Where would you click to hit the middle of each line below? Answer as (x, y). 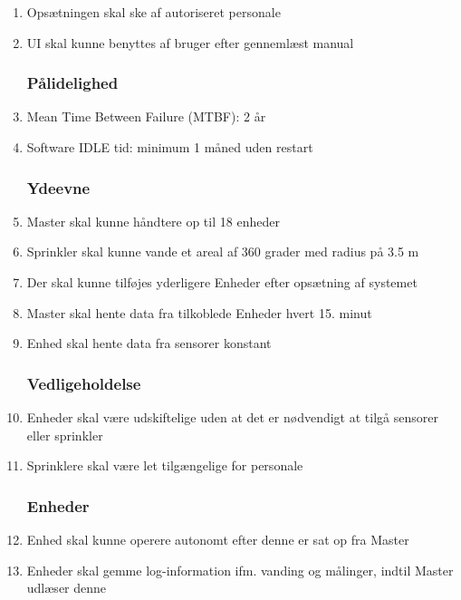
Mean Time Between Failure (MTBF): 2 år (146, 116)
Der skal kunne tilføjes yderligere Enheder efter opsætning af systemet (222, 282)
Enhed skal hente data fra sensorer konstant (149, 343)
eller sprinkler (65, 435)
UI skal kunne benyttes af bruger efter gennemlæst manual (190, 42)
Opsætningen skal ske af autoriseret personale (154, 12)
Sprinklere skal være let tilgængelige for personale (165, 465)
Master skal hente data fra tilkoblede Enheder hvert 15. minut (199, 312)
